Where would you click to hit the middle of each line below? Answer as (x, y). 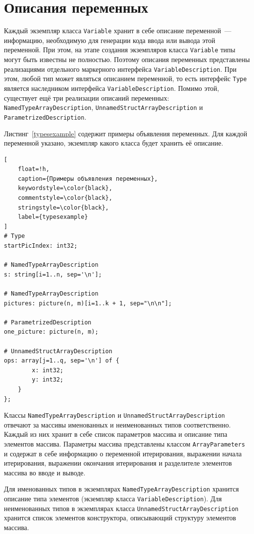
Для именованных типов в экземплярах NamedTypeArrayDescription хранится (121, 489)
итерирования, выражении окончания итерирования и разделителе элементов (118, 463)
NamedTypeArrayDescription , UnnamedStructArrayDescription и (104, 107)
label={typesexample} (53, 217)
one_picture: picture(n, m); (51, 332)
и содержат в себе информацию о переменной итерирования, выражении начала (123, 453)
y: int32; (48, 380)
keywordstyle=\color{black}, (65, 188)
